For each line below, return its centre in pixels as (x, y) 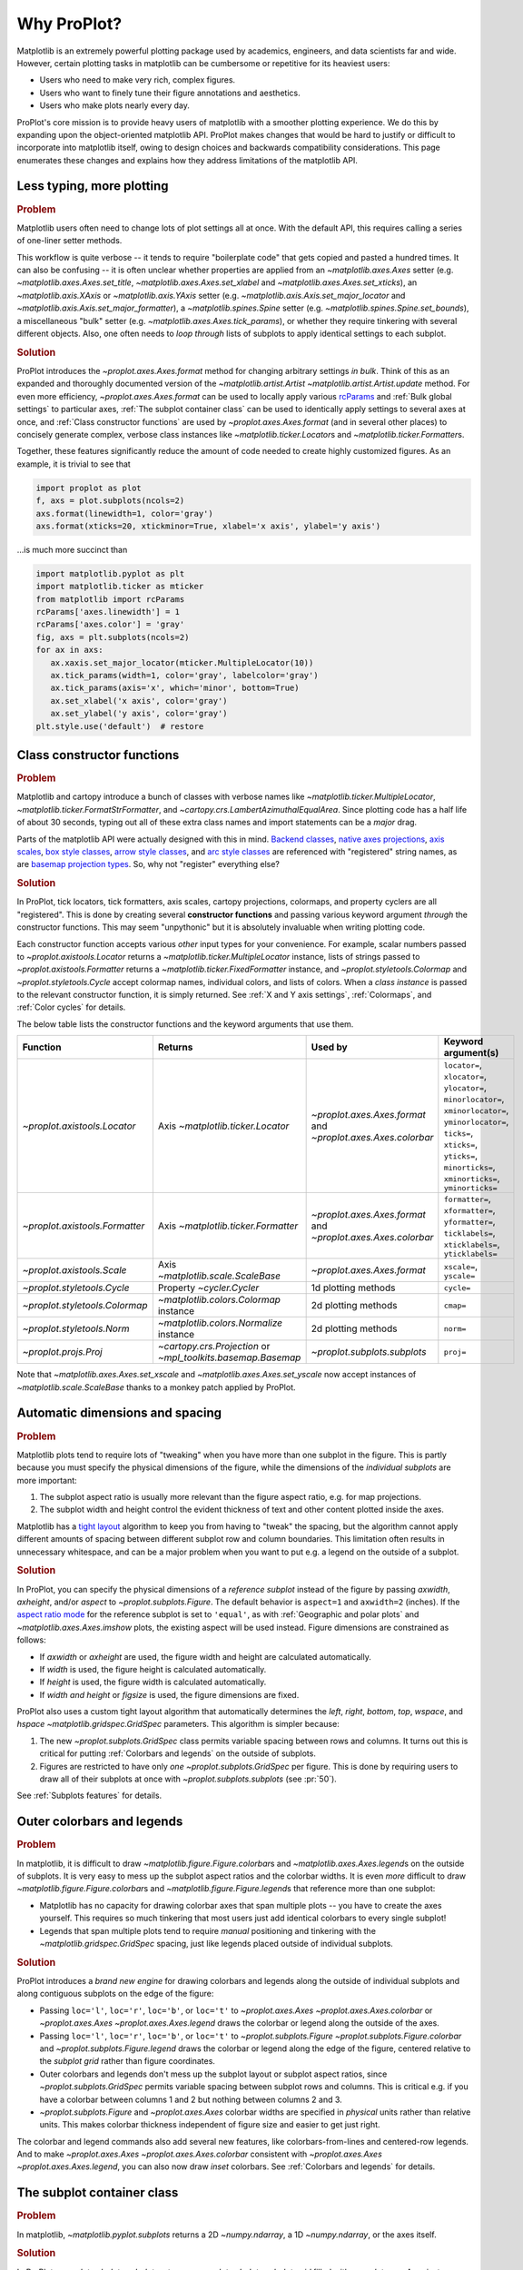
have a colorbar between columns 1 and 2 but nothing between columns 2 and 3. (191, 2099)
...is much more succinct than (72, 549)
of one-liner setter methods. (69, 241)
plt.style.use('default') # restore (120, 726)
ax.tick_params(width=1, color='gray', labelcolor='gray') (184, 675)
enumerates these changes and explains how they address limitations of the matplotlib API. (187, 160)
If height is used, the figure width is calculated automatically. (153, 1682)
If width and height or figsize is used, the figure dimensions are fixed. (169, 1694)
